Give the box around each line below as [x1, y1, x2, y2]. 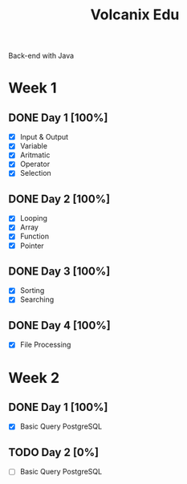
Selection [19, 169, 52, 178]
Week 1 [8, 79, 57, 97]
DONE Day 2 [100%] [8, 192, 111, 205]
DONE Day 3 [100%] [8, 264, 111, 278]
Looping [19, 214, 48, 223]
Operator [19, 159, 51, 169]
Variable [19, 141, 48, 151]
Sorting [19, 286, 45, 295]
